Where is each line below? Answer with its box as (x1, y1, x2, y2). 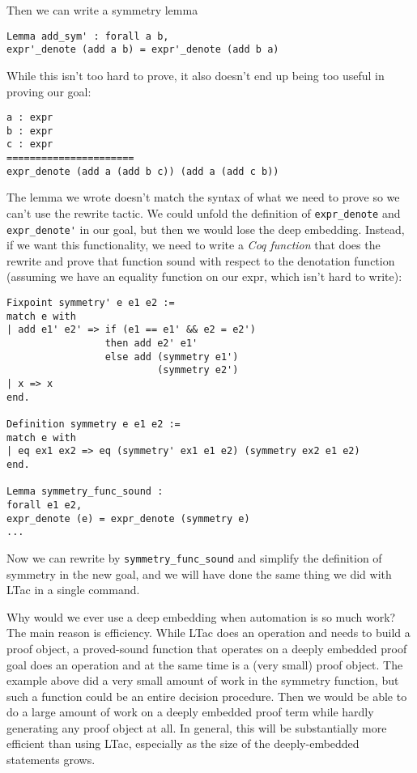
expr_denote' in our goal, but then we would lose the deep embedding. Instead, (6, 220, 405, 237)
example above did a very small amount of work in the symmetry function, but (6, 672, 399, 689)
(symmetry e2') (157, 364, 239, 376)
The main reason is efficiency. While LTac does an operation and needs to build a (6, 624, 411, 641)
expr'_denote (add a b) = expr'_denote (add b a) (6, 44, 279, 56)
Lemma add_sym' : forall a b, (6, 30, 169, 42)
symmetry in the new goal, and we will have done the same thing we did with (6, 565, 392, 582)
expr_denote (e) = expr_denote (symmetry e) (6, 512, 250, 525)
